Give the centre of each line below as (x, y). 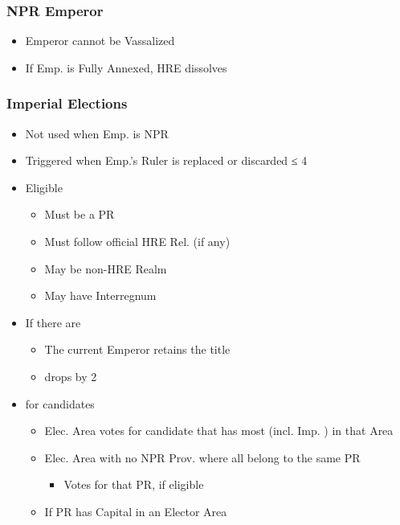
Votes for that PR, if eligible (134, 484)
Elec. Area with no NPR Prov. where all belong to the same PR (202, 457)
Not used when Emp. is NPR (97, 133)
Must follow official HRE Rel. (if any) (137, 241)
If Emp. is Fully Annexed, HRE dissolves (126, 67)
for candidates (60, 403)
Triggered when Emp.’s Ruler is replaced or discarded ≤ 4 (166, 160)
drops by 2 (71, 376)
